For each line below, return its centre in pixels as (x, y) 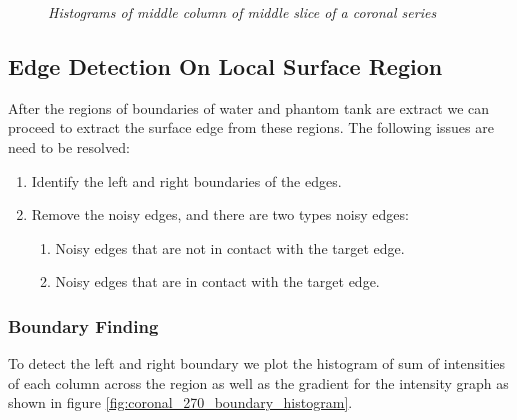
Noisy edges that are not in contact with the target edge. (230, 247)
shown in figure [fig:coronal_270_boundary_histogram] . (180, 402)
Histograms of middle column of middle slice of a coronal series (242, 12)
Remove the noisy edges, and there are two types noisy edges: (220, 214)
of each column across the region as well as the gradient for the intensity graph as (258, 382)
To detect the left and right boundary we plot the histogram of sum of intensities (257, 363)
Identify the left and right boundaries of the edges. (186, 180)
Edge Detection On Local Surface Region (225, 65)
